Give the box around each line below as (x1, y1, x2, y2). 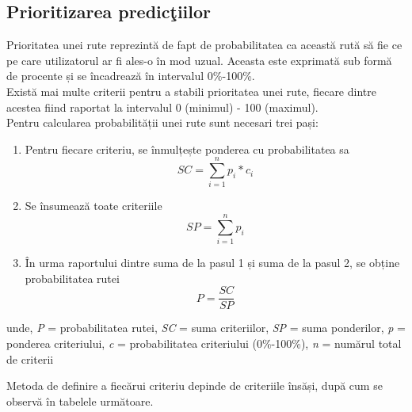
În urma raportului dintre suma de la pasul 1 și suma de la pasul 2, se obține (25, 254, 400, 271)
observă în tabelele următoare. (6, 392, 154, 409)
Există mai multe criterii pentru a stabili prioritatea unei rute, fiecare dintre (6, 82, 376, 99)
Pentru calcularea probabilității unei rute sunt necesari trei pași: (6, 114, 319, 131)
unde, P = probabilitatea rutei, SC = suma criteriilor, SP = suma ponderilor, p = (6, 319, 406, 336)
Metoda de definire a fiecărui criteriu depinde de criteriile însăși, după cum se (6, 377, 383, 394)
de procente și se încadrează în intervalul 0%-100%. (6, 67, 255, 84)
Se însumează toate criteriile (25, 197, 162, 214)
